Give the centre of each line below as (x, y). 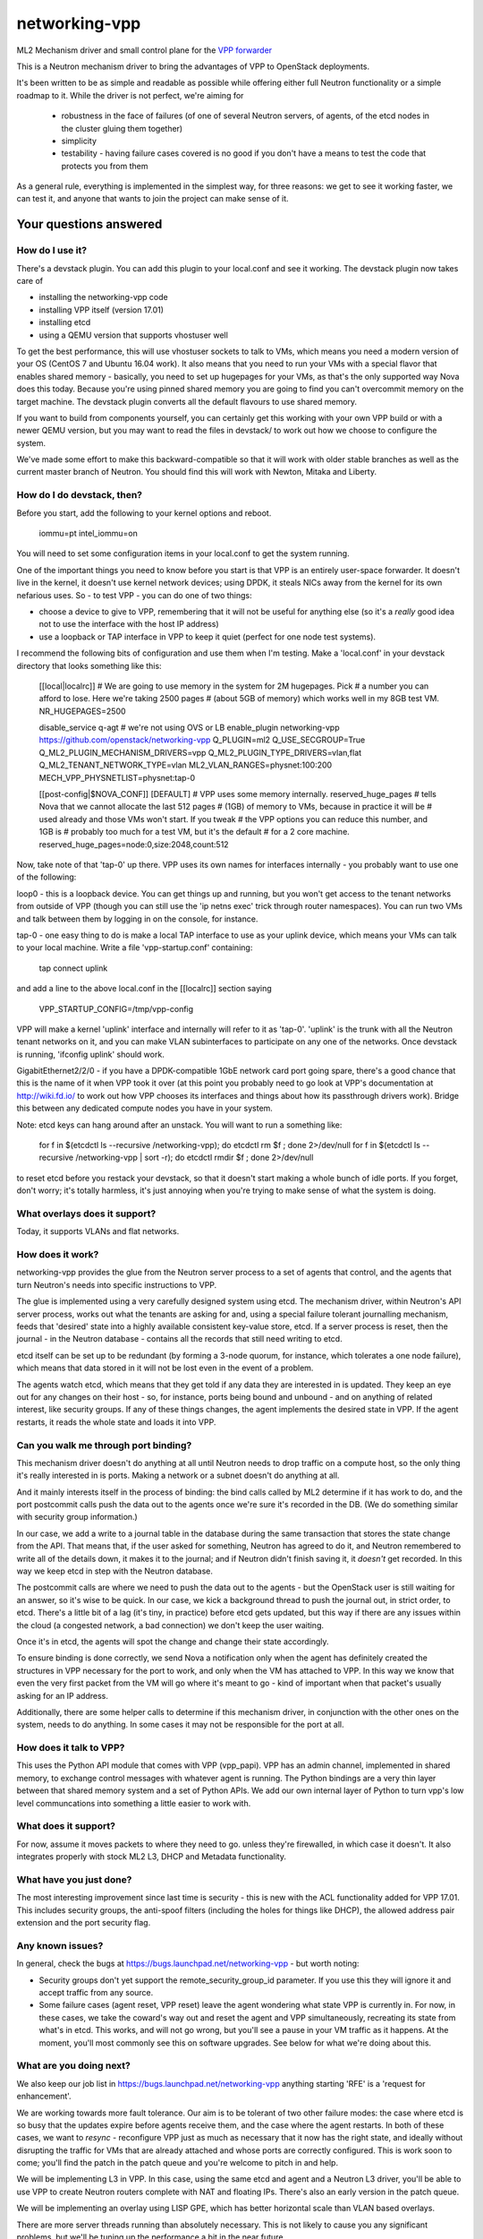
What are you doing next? (74, 2066)
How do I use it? (52, 251)
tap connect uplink (73, 968)
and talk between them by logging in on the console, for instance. (137, 919)
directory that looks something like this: (89, 665)
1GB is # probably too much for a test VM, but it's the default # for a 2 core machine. (195, 832)
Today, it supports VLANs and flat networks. (98, 1231)
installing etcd (65, 322)
